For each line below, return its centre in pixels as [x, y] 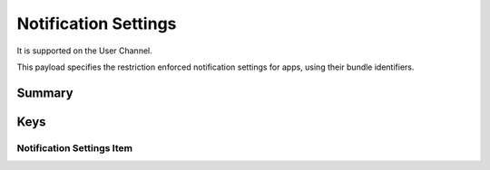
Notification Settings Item [75, 147]
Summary [45, 93]
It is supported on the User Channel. [85, 51]
